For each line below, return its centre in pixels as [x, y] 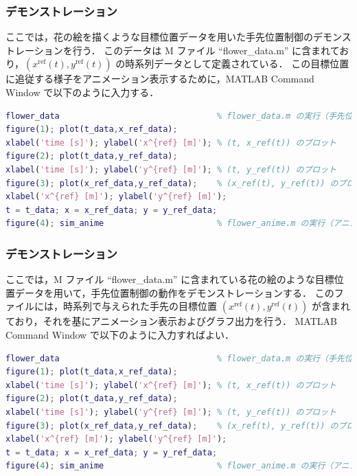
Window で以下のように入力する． [82, 92]
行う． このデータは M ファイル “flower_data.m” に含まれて [206, 50]
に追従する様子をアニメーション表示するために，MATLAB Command [160, 79]
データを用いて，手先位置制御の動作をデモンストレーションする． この [174, 292]
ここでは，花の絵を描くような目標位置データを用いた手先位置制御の [159, 37]
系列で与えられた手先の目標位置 [145, 306]
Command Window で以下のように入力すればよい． [120, 334]
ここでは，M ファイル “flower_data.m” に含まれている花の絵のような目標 [170, 279]
